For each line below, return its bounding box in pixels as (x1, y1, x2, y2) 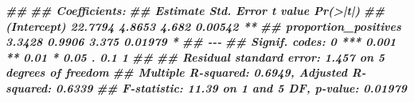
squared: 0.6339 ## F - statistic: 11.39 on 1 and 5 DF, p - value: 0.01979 (6, 79, 407, 96)
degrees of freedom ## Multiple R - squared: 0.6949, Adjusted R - (6, 64, 366, 81)
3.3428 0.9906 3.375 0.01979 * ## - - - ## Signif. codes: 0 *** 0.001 (6, 33, 396, 50)
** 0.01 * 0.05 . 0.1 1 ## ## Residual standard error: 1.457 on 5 (6, 48, 385, 65)
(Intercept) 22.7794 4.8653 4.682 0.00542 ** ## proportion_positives (6, 17, 401, 34)
